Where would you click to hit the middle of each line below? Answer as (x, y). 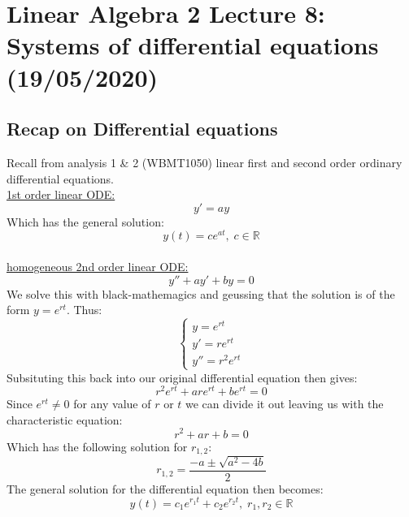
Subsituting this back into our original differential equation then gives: (182, 377)
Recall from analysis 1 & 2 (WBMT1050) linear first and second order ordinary (204, 162)
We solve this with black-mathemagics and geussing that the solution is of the (201, 293)
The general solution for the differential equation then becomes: (165, 488)
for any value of (112, 404)
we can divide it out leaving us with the (285, 404)
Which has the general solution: (85, 221)
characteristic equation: (65, 419)
